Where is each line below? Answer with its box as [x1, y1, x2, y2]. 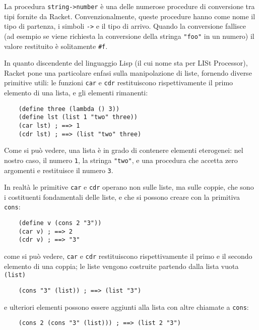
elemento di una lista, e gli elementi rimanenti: [4, 87, 148, 98]
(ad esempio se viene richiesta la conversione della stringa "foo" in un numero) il [4, 30, 254, 41]
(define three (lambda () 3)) [18, 105, 120, 113]
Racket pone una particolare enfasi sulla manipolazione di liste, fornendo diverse [4, 67, 252, 78]
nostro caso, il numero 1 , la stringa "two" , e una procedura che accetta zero [4, 154, 238, 165]
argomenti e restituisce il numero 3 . [4, 164, 113, 175]
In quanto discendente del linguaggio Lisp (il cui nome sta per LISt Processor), [4, 58, 248, 68]
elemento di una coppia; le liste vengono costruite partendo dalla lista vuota [4, 260, 239, 271]
